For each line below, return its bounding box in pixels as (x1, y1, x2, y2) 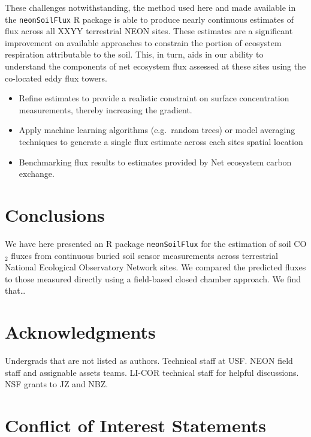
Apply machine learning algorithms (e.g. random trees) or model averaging (19, 123, 295, 136)
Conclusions (5, 202, 105, 227)
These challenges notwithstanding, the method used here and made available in (5, 1, 296, 13)
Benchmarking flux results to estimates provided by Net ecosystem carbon (19, 155, 292, 168)
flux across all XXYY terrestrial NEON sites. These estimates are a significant (5, 25, 293, 37)
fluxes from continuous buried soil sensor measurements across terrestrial (11, 249, 278, 261)
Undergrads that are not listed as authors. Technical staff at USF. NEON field (5, 354, 293, 367)
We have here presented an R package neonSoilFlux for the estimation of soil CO (5, 237, 307, 249)
